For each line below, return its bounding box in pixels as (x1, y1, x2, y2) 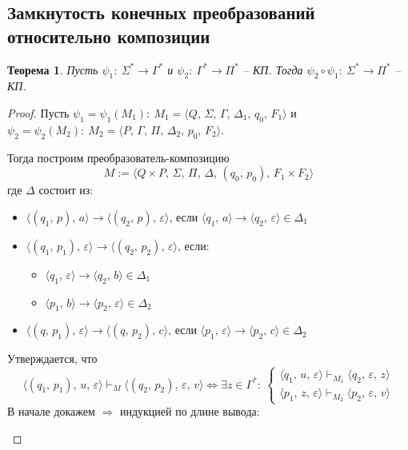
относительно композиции (7, 23, 210, 48)
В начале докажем (7, 403, 95, 420)
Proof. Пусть (7, 104, 70, 121)
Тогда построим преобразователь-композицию (7, 149, 230, 165)
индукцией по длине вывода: (119, 403, 260, 420)
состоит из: (38, 181, 94, 198)
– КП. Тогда (242, 61, 303, 78)
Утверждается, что (7, 350, 98, 367)
